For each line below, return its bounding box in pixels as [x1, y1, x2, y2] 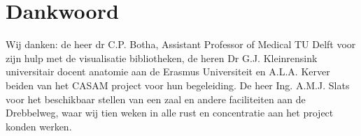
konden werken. [6, 119, 72, 133]
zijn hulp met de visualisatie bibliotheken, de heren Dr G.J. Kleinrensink [6, 50, 318, 65]
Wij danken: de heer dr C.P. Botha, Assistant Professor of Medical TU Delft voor [6, 37, 356, 52]
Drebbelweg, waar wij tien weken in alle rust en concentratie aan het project [6, 105, 334, 120]
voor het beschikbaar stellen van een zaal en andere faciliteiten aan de [6, 91, 306, 106]
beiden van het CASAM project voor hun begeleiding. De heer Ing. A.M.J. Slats [6, 77, 350, 92]
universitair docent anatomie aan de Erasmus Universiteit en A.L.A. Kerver [6, 64, 330, 79]
